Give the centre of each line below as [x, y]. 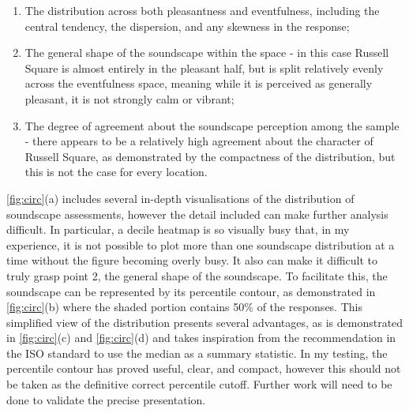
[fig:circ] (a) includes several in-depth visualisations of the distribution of [180, 198]
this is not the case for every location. [116, 172]
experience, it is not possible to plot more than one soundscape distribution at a [201, 244]
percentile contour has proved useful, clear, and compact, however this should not [204, 368]
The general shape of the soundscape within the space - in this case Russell [207, 53]
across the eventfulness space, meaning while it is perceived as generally [199, 83]
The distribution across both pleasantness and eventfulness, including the [202, 10]
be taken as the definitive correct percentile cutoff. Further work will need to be [199, 384]
